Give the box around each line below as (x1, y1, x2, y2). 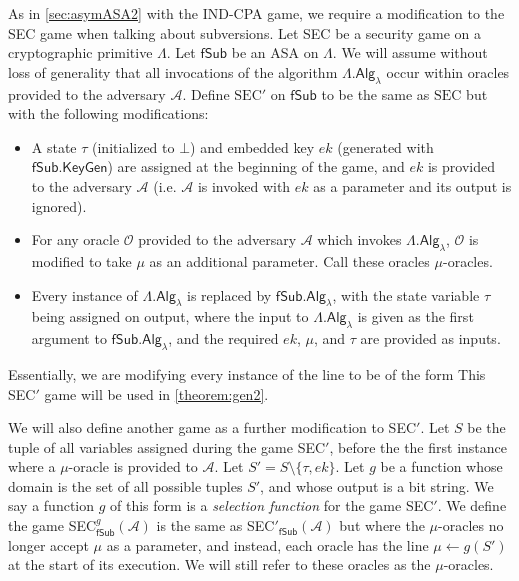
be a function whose (380, 456, 503, 477)
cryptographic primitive (8, 42, 153, 63)
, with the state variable (332, 284, 480, 305)
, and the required (168, 328, 279, 349)
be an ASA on (231, 42, 319, 63)
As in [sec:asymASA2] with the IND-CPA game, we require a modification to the (8, 3, 505, 23)
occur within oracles (386, 61, 510, 82)
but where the (339, 515, 425, 536)
